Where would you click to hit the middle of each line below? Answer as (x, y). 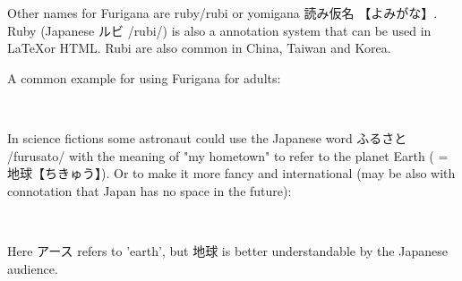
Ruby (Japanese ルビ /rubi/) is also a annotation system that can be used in (219, 30)
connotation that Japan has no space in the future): (150, 190)
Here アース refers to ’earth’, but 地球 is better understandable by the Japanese (227, 250)
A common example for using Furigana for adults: (144, 77)
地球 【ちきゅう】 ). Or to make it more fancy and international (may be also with (231, 173)
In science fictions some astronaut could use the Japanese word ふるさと (207, 137)
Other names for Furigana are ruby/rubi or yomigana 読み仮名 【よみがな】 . (222, 13)
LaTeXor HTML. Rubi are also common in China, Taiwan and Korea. (199, 48)
